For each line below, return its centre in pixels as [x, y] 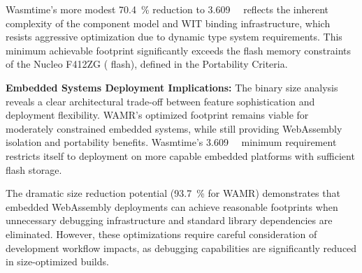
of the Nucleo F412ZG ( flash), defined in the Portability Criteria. [147, 64]
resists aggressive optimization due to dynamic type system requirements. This [174, 37]
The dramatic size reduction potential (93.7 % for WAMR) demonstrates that [173, 193]
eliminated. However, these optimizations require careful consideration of [161, 234]
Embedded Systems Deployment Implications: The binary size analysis [172, 87]
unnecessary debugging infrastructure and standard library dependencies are [169, 220]
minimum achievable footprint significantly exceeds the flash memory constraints [178, 50]
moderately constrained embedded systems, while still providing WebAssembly [174, 128]
